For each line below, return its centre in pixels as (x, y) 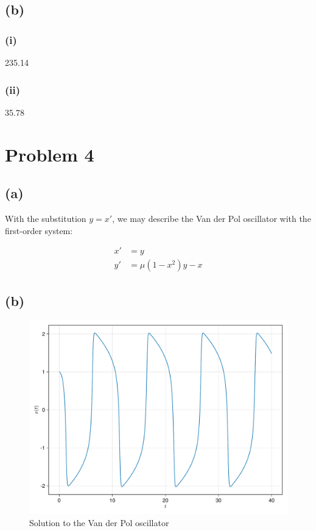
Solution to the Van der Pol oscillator (99, 523)
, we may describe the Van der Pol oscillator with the (212, 218)
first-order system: (39, 230)
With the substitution (46, 218)
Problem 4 (50, 154)
